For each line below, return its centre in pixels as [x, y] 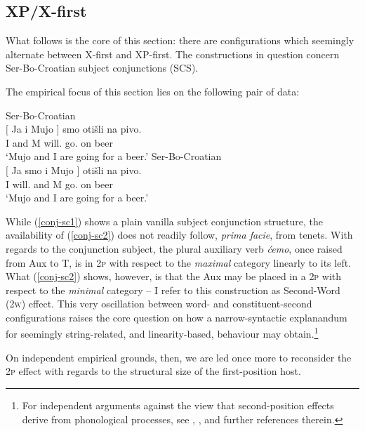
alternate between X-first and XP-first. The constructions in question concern [173, 54]
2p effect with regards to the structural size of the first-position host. [153, 371]
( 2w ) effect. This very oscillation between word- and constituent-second [159, 304]
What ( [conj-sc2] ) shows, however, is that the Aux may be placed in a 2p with [174, 276]
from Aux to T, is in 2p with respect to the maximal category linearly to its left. [179, 262]
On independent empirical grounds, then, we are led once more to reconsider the [179, 357]
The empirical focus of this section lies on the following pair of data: [153, 91]
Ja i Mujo [32, 129]
